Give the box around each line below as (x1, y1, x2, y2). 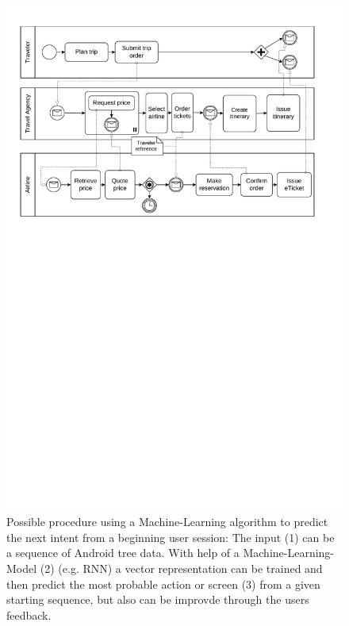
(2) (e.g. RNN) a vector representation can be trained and (40, 560, 323, 577)
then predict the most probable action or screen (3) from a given (6, 575, 320, 592)
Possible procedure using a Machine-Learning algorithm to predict (6, 513, 328, 530)
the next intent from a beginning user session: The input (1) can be (6, 528, 335, 545)
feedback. (6, 606, 52, 623)
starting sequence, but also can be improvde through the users (6, 591, 309, 608)
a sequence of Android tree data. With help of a (6, 544, 240, 561)
